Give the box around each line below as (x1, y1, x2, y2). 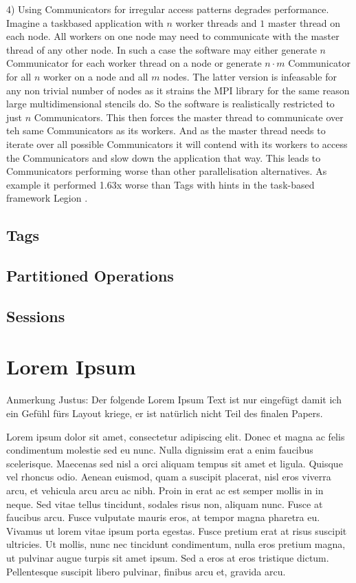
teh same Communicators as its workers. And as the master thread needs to (6, 123, 326, 138)
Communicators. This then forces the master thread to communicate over (34, 109, 344, 124)
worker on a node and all (43, 69, 148, 83)
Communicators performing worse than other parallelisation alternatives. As (6, 164, 327, 178)
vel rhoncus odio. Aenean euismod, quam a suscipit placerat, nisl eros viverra (6, 469, 331, 484)
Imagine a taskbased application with (6, 15, 164, 30)
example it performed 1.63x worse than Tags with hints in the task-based (6, 177, 315, 191)
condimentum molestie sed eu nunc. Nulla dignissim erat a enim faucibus (6, 443, 313, 457)
